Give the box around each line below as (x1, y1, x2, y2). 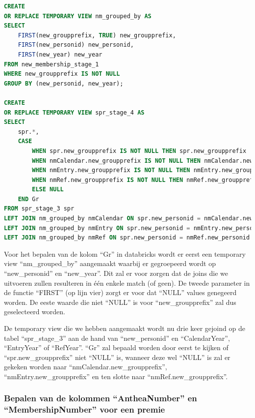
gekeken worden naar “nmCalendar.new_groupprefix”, (4, 361, 167, 372)
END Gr (18, 195, 39, 203)
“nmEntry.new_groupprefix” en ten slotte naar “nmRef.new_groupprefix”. (4, 371, 228, 381)
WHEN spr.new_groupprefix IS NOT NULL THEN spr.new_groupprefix (32, 147, 247, 154)
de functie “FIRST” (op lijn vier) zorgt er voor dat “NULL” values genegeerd (4, 287, 237, 298)
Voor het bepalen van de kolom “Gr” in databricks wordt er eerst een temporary (4, 248, 246, 259)
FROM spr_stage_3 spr (4, 205, 75, 212)
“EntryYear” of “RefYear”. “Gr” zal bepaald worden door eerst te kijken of (4, 342, 229, 353)
